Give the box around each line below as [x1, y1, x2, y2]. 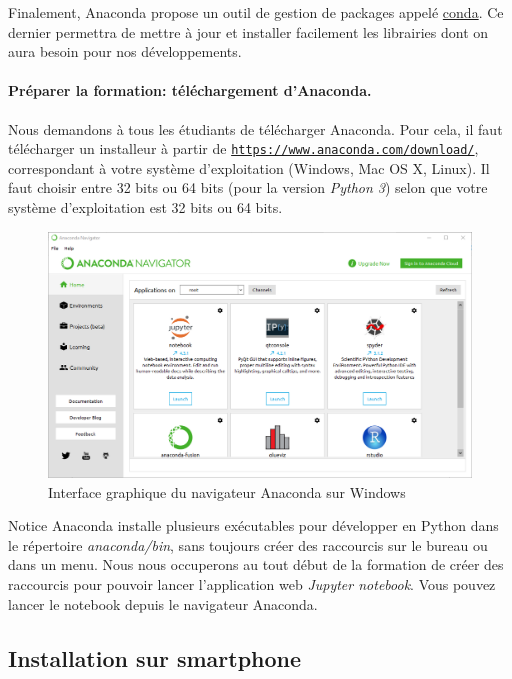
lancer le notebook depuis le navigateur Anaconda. [8, 593, 318, 614]
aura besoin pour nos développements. [8, 41, 242, 62]
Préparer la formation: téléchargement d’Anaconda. [8, 80, 372, 101]
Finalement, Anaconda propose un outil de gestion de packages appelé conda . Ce [8, 2, 504, 22]
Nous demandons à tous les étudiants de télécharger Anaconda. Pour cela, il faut [8, 118, 503, 139]
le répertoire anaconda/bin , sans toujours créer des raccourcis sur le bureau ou [8, 534, 488, 555]
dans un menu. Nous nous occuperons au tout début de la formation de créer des [8, 554, 504, 575]
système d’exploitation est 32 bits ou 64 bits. [8, 197, 283, 218]
